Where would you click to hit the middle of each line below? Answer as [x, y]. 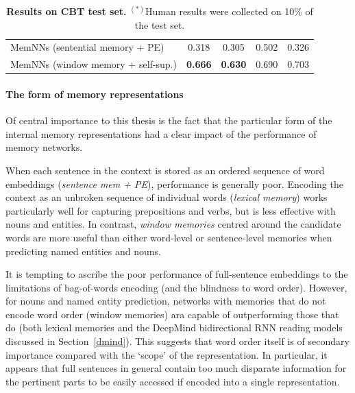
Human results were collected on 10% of [229, 11]
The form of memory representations [95, 94]
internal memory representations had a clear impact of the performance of [161, 133]
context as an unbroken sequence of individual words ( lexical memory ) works [167, 197]
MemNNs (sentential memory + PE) [87, 47]
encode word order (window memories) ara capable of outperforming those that [172, 314]
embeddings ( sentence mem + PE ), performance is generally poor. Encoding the [174, 183]
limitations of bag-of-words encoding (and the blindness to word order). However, [176, 287]
